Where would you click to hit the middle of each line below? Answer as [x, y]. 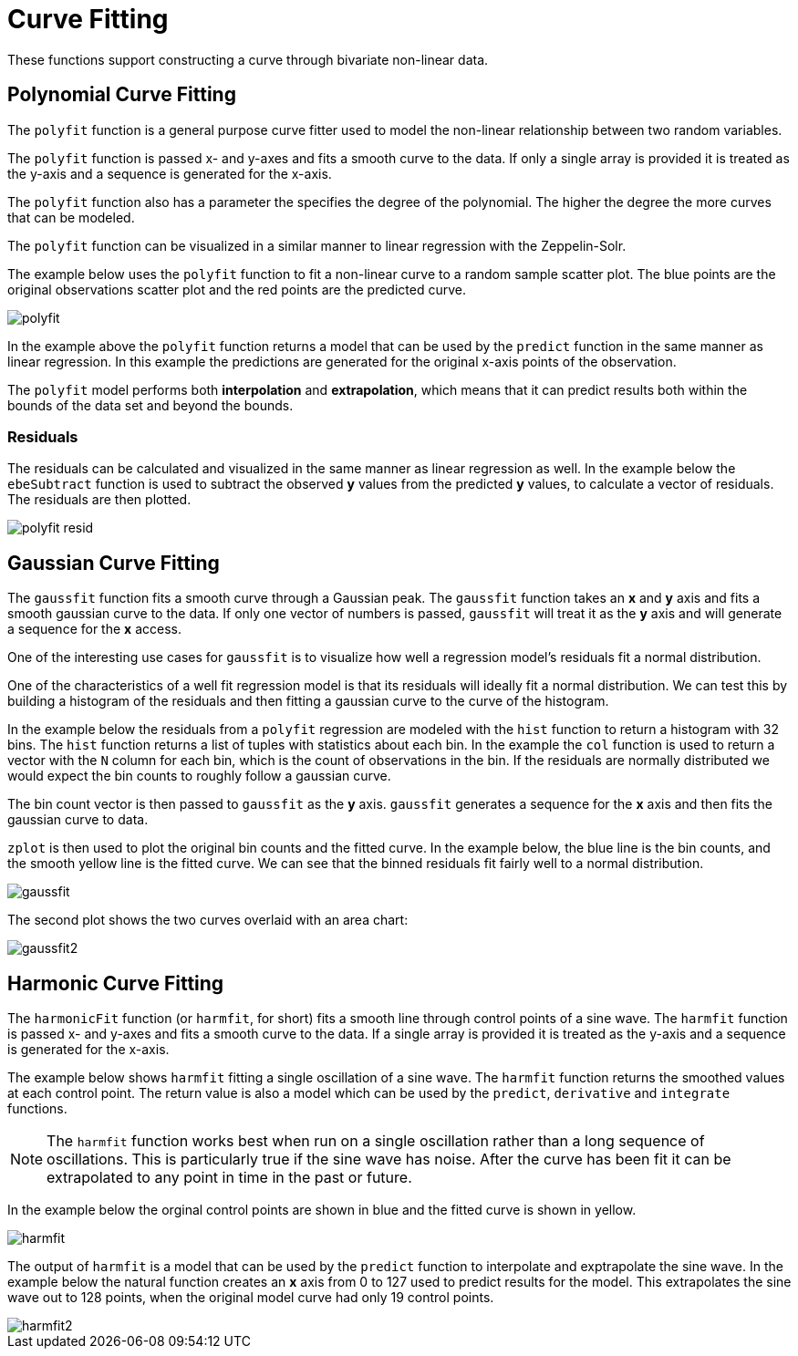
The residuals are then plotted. [99, 500]
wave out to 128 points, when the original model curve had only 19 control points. [251, 1298]
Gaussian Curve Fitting [114, 563]
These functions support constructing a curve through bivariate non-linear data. [248, 59]
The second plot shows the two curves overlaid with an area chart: [208, 920]
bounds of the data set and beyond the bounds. [150, 405]
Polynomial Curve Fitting [122, 95]
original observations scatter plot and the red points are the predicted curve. [237, 289]
